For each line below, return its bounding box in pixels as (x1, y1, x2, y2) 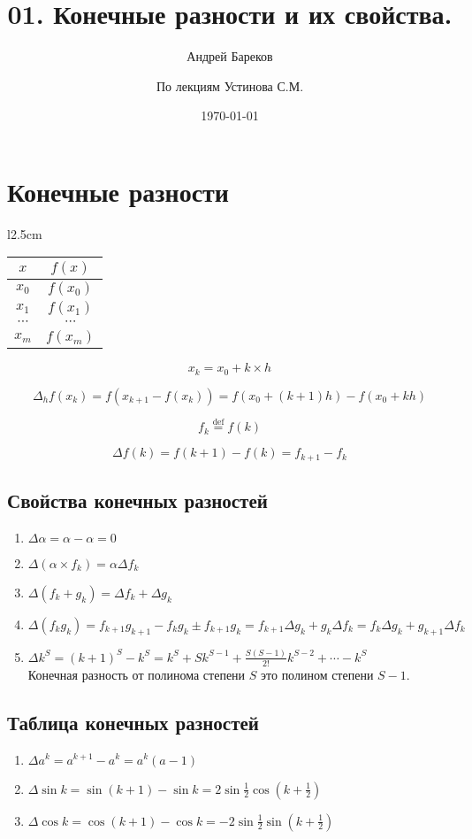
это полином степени (261, 665, 374, 683)
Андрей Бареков (187, 47, 273, 65)
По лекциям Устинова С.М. (156, 76, 304, 95)
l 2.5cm (7, 224, 42, 242)
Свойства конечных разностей (7, 486, 268, 513)
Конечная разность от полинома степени (27, 665, 246, 683)
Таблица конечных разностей (7, 708, 259, 735)
